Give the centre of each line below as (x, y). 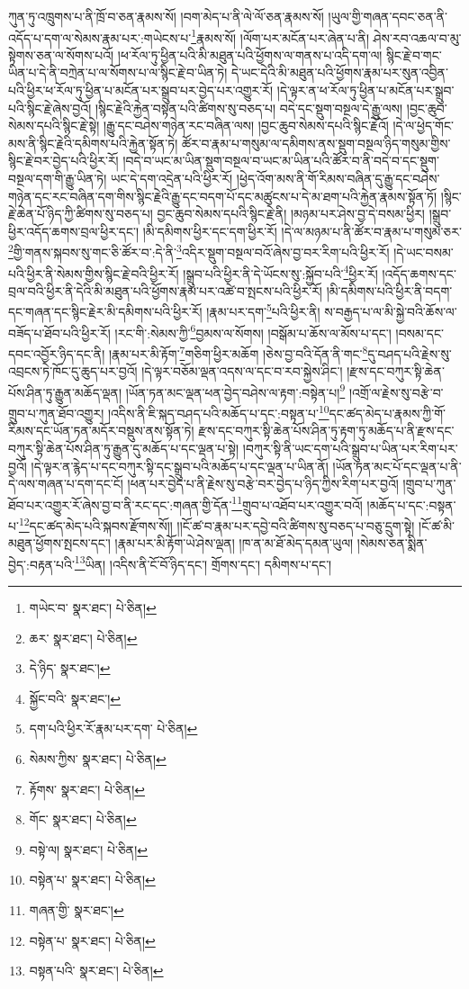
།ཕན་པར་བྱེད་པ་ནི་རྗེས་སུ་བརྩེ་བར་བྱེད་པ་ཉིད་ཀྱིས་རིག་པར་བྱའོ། (263, 484)
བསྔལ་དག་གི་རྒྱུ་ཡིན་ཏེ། (58, 178)
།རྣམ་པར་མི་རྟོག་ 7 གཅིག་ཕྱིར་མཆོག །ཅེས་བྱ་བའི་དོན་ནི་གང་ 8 (238, 352)
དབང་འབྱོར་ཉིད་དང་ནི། (57, 353)
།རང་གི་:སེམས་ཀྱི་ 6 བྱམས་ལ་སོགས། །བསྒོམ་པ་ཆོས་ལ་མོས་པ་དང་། (253, 331)
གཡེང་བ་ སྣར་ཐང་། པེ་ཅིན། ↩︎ (93, 608)
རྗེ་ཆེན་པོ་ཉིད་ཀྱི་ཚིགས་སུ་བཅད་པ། (81, 214)
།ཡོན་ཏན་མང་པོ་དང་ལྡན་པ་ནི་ (397, 466)
